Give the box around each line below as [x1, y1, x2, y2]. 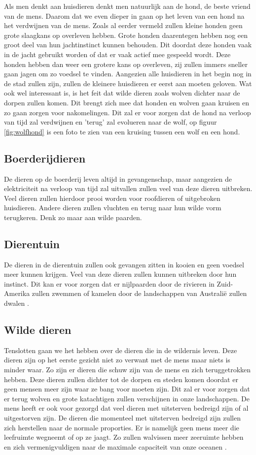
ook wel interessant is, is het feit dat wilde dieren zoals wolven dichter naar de [4, 88, 240, 98]
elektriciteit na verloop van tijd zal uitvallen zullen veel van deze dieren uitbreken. [4, 183, 253, 194]
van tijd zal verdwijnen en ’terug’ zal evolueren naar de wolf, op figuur [4, 117, 217, 127]
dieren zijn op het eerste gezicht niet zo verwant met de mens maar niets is [4, 355, 230, 365]
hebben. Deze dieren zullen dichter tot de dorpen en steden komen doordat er [4, 374, 238, 384]
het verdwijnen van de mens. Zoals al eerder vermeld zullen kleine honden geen [4, 20, 243, 31]
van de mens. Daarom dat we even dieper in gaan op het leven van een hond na [4, 10, 245, 21]
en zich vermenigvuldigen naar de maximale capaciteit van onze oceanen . [4, 441, 227, 452]
